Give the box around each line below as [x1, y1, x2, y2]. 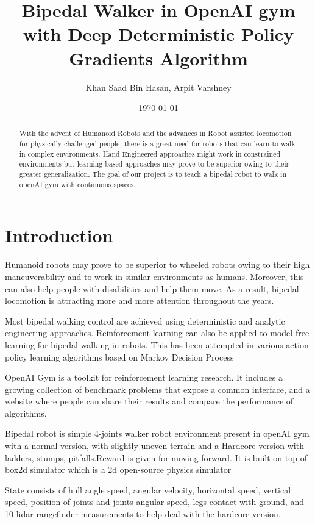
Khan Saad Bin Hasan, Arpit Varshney [85, 81, 232, 93]
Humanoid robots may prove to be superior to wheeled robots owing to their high [5, 258, 310, 271]
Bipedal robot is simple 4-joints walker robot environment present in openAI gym [5, 427, 310, 440]
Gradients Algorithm [69, 45, 248, 70]
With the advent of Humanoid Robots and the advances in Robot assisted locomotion [19, 128, 292, 138]
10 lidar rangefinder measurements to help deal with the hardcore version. [5, 508, 281, 520]
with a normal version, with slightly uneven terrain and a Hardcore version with [5, 439, 304, 452]
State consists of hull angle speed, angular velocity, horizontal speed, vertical [5, 483, 291, 496]
